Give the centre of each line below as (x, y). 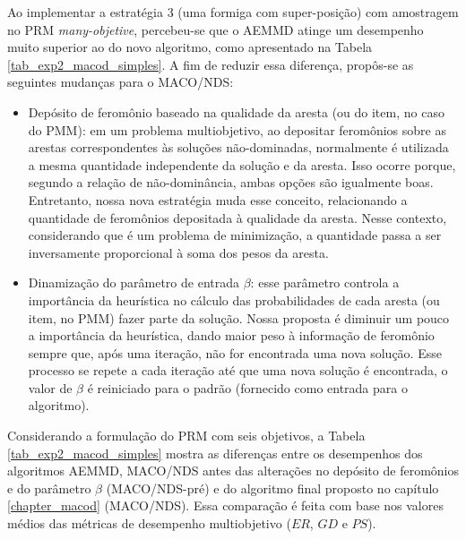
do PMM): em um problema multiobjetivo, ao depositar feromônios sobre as (237, 129)
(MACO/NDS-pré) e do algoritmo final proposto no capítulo (272, 488)
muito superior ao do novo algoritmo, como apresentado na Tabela (190, 47)
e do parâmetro (49, 488)
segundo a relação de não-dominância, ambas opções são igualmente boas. (231, 182)
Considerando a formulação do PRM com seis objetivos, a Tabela (186, 436)
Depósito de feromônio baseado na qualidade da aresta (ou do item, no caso (236, 111)
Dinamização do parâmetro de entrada (134, 282)
